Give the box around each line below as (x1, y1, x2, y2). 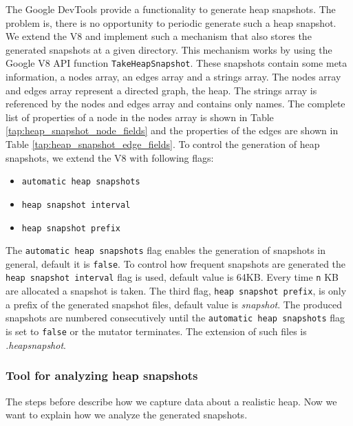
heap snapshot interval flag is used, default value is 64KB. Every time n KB (6, 270, 339, 284)
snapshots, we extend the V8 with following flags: (6, 150, 214, 164)
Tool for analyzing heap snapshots (6, 367, 198, 384)
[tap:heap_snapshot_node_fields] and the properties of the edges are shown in (6, 123, 339, 138)
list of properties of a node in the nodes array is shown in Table (6, 109, 274, 124)
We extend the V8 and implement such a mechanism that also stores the (6, 29, 312, 43)
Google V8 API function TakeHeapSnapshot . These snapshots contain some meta (6, 56, 347, 70)
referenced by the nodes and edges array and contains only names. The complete (6, 96, 345, 111)
